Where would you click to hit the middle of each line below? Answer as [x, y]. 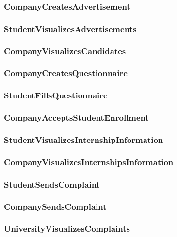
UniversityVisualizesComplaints [67, 229]
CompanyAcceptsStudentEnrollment [76, 118]
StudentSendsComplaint [52, 184]
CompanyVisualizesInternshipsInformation [89, 162]
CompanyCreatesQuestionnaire [66, 73]
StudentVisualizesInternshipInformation [84, 139]
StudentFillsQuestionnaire [56, 95]
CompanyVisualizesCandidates [65, 51]
